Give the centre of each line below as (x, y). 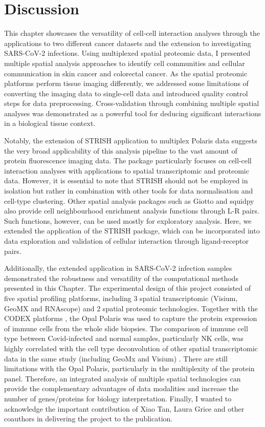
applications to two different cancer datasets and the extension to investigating (128, 43)
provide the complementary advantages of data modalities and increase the (122, 388)
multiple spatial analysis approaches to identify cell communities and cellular (125, 63)
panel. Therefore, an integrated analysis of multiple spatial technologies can (123, 378)
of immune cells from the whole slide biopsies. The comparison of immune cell (126, 328)
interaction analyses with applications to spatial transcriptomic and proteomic (127, 170)
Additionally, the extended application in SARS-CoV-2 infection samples (118, 268)
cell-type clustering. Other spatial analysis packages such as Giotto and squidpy (129, 200)
